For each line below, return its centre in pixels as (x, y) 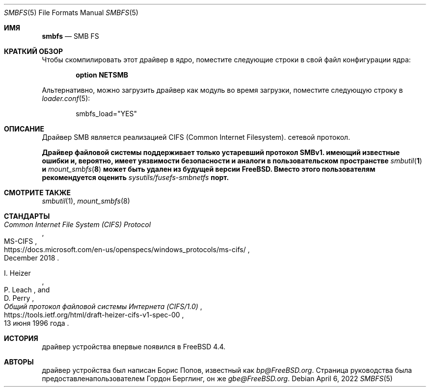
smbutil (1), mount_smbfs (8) (86, 201)
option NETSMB (102, 75)
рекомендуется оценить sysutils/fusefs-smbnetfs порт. (135, 177)
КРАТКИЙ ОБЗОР (33, 51)
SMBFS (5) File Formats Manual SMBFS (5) (71, 13)
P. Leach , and (27, 290)
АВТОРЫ (19, 362)
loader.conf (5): (66, 98)
